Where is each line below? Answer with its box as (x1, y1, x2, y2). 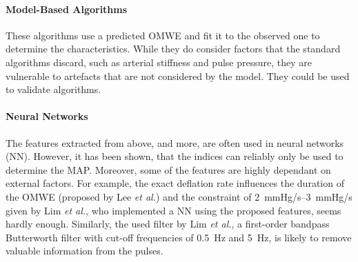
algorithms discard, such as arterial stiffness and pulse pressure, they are (6, 54, 312, 69)
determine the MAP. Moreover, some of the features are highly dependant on (6, 162, 331, 177)
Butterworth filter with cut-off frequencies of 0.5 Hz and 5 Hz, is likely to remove (6, 230, 352, 244)
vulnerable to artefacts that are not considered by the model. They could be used (6, 68, 350, 83)
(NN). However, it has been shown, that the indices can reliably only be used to (6, 149, 344, 163)
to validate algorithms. (6, 82, 101, 97)
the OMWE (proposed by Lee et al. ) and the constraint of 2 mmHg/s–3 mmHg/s (6, 189, 352, 203)
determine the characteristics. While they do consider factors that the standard (6, 41, 341, 56)
